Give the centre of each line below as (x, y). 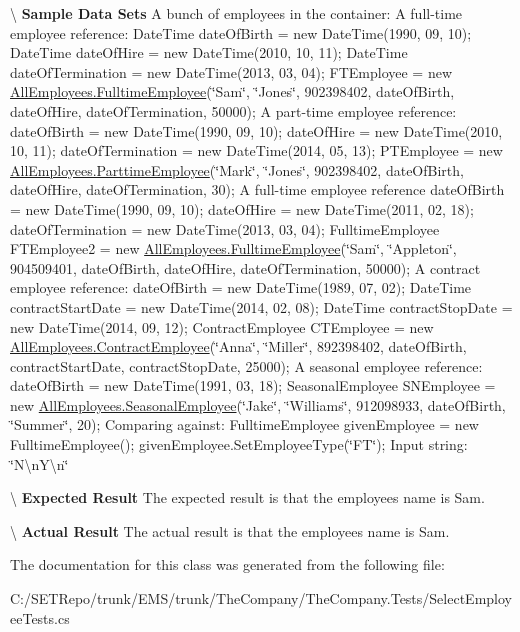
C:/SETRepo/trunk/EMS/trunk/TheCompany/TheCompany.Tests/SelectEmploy (261, 598)
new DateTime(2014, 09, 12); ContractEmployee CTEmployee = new (222, 326)
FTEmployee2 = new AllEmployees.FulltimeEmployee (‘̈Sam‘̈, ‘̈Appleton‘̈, (233, 248)
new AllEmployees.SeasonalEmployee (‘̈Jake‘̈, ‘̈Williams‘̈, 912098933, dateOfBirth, (258, 404)
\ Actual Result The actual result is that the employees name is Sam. (230, 530)
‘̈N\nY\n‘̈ (39, 463)
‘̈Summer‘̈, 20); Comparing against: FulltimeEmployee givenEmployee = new (244, 424)
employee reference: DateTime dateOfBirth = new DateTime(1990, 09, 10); (241, 32)
